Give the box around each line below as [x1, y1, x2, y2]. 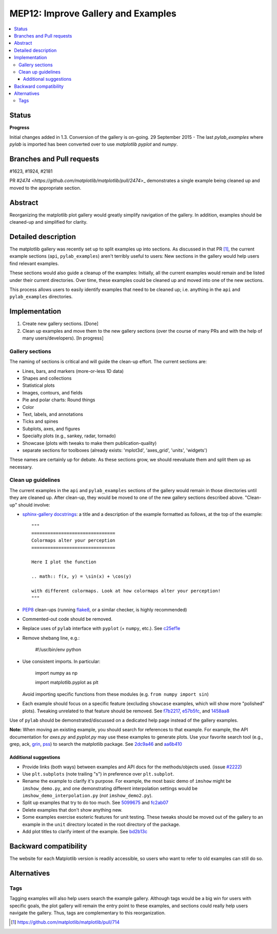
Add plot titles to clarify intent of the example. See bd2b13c [22, 829, 148, 835]
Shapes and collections [22, 375, 72, 381]
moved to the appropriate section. [9, 185, 82, 191]
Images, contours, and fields [22, 389, 83, 396]
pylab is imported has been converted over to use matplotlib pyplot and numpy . [9, 141, 178, 148]
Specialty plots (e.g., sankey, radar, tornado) [22, 433, 116, 439]
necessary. [9, 463, 33, 470]
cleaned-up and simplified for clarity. [9, 219, 88, 225]
